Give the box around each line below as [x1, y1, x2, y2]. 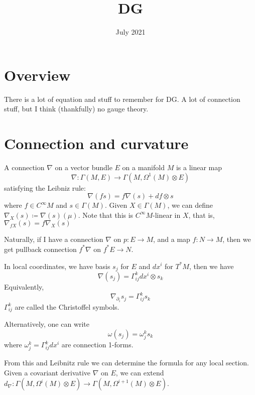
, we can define [167, 200, 213, 210]
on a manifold [122, 162, 165, 172]
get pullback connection [4, 243, 77, 254]
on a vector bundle [55, 162, 112, 172]
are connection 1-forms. [61, 339, 134, 349]
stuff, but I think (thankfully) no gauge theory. [4, 103, 149, 114]
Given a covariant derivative [4, 367, 91, 377]
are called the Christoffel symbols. [15, 301, 119, 312]
